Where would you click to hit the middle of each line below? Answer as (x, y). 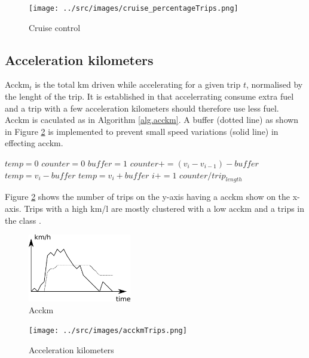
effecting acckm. (34, 143)
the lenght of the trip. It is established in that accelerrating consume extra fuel (149, 96)
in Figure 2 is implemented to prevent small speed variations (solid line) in (142, 131)
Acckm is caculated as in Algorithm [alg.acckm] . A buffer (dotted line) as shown (152, 120)
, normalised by (274, 84)
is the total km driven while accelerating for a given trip (138, 84)
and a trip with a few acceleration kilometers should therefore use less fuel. (142, 108)
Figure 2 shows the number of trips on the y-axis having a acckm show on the (148, 197)
